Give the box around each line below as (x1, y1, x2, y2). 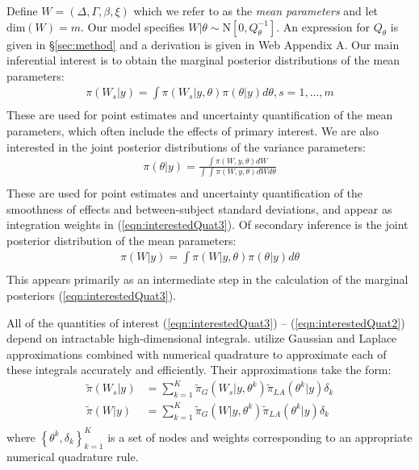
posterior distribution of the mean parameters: (6, 231, 237, 248)
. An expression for (276, 18, 370, 35)
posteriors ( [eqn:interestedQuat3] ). (6, 286, 177, 303)
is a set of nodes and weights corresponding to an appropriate (107, 428, 413, 445)
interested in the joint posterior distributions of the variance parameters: (6, 138, 366, 155)
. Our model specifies (80, 18, 185, 35)
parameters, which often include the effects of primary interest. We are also (6, 123, 379, 139)
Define (6, 2, 38, 19)
